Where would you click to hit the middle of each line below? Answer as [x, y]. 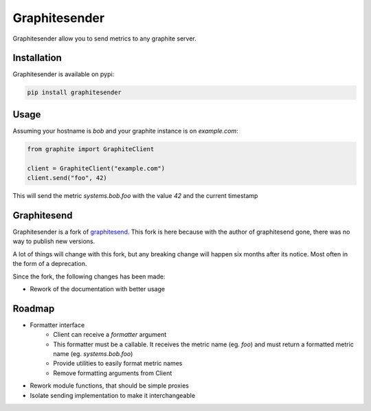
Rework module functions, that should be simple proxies [109, 386]
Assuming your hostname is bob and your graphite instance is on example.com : [125, 131]
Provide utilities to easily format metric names [118, 364]
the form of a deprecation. [50, 264]
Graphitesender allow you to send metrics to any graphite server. [105, 38]
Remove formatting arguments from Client [113, 373]
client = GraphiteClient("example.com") [96, 168]
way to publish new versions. [54, 241]
